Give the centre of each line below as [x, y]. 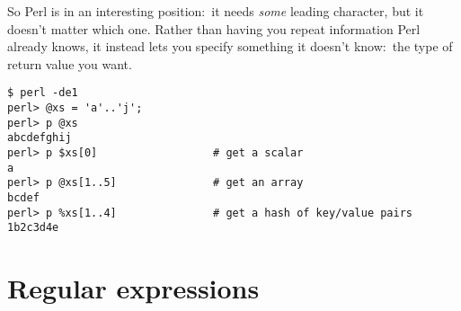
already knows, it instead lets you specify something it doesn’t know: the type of [230, 46]
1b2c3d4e [33, 228]
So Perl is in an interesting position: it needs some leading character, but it [216, 11]
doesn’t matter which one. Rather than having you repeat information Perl [214, 28]
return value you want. [70, 63]
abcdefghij [40, 138]
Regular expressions [133, 288]
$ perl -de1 [43, 93]
